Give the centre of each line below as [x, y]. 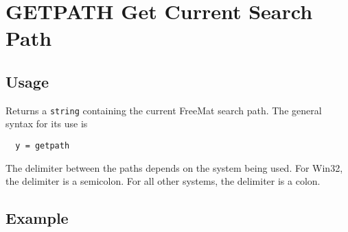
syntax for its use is [47, 124]
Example [37, 218]
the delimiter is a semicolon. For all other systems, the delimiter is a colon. [163, 181]
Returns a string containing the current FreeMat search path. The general [164, 110]
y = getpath [43, 146]
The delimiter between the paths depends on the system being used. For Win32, [174, 167]
